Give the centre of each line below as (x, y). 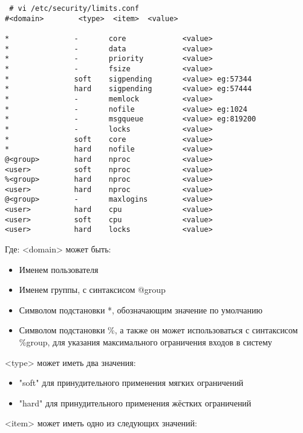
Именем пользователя (59, 269)
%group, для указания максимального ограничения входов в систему (145, 342)
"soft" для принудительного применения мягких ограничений (131, 383)
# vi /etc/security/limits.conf (74, 8)
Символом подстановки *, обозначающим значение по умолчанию (141, 310)
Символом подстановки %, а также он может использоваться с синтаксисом (158, 330)
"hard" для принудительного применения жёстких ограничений (135, 403)
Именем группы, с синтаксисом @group (92, 290)
